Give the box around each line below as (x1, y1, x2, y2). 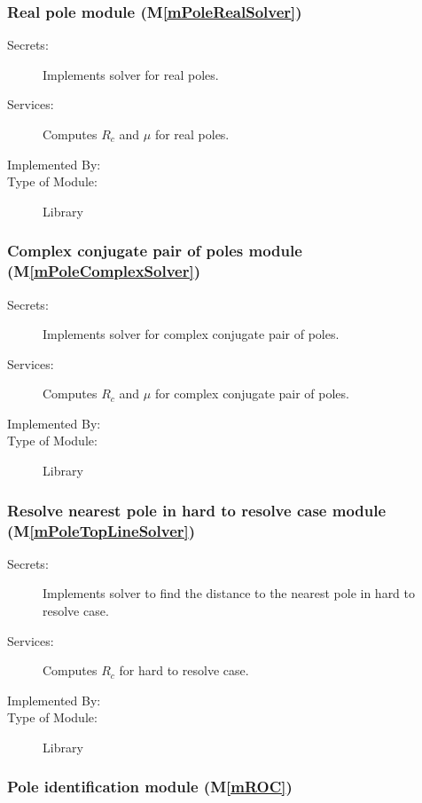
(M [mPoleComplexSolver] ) (7, 260, 200, 282)
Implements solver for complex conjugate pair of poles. (43, 325, 340, 343)
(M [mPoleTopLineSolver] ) (7, 519, 196, 541)
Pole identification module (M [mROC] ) (7, 775, 293, 798)
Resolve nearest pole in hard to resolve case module (7, 499, 387, 521)
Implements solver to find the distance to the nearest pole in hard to (43, 584, 416, 602)
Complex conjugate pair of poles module (7, 240, 302, 262)
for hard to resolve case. (119, 661, 249, 680)
